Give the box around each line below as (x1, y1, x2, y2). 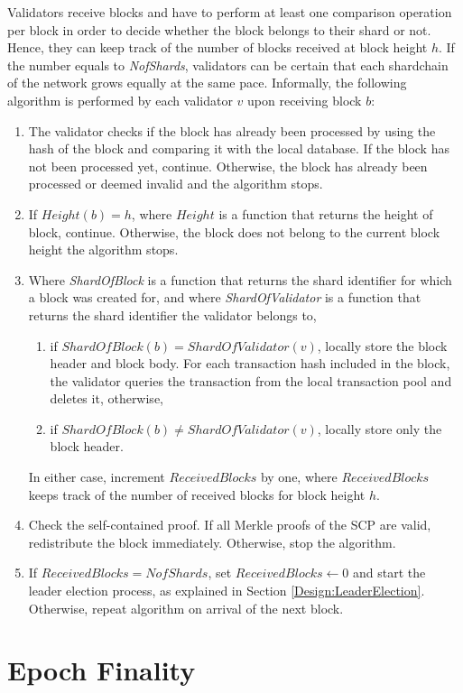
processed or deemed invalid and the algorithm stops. (28, 174, 323, 193)
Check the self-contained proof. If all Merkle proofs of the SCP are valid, (28, 515, 431, 534)
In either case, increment (28, 467, 165, 486)
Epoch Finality (7, 651, 196, 688)
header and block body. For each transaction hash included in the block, (50, 354, 450, 373)
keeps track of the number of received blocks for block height (28, 485, 366, 504)
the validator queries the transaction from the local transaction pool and (50, 371, 452, 390)
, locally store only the (317, 419, 442, 438)
